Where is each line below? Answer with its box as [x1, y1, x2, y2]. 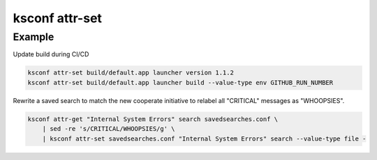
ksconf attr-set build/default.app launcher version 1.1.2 [27, 69, 234, 77]
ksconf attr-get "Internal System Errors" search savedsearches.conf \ [27, 115, 279, 123]
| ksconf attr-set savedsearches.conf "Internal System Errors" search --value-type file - [42, 134, 367, 143]
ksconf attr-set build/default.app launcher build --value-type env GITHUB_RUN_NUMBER [27, 79, 334, 86]
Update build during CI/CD [13, 50, 89, 58]
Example [13, 31, 54, 43]
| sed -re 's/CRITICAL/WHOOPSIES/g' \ [42, 125, 175, 133]
